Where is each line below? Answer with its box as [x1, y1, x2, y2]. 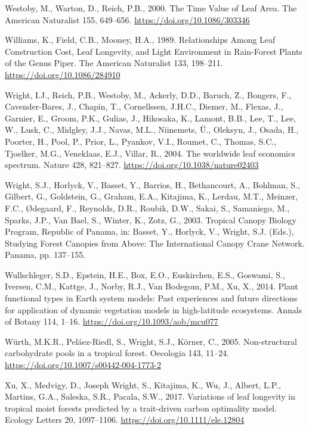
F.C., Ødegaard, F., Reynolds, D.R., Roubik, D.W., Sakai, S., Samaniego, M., [5, 201, 290, 214]
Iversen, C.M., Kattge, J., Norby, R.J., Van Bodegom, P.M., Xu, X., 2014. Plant [5, 280, 298, 292]
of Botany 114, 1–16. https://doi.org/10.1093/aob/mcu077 [5, 315, 218, 328]
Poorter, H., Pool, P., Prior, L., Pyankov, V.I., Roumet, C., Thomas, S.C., [5, 135, 277, 147]
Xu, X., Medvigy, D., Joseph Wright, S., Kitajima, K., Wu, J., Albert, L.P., [5, 378, 281, 391]
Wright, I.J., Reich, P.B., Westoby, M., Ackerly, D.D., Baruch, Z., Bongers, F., [5, 88, 292, 101]
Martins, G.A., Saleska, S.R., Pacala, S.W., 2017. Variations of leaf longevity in [5, 390, 295, 403]
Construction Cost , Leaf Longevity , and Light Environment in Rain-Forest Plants [5, 45, 302, 57]
